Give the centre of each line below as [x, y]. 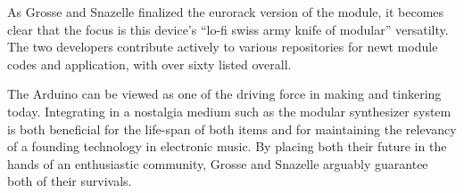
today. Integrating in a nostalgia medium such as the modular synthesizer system [229, 111]
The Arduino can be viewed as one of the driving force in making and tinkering [224, 94]
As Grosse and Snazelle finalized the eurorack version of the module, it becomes [226, 12]
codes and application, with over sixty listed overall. [149, 64]
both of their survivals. [70, 181]
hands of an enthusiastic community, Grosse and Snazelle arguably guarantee [218, 163]
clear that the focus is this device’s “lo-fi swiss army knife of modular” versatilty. [228, 29]
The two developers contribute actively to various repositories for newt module [223, 47]
